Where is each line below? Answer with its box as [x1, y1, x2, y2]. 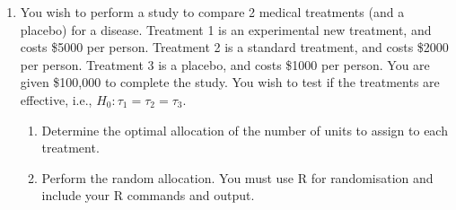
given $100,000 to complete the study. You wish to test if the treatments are [20, 73, 440, 92]
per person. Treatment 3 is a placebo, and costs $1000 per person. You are [20, 55, 430, 74]
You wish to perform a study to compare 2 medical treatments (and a [20, 3, 405, 21]
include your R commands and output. [41, 186, 255, 205]
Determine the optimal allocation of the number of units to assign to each [41, 120, 448, 139]
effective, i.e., [20, 90, 92, 109]
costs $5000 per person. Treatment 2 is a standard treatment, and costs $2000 [20, 38, 449, 57]
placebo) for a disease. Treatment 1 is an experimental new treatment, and [20, 20, 432, 39]
